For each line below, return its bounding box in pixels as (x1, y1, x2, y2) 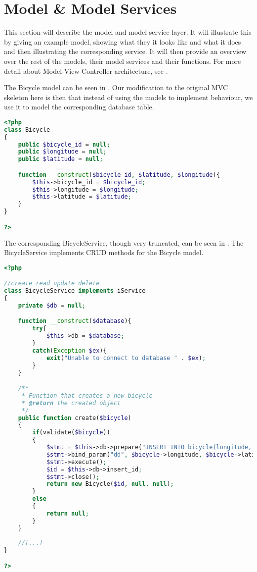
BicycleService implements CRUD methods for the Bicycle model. (4, 247, 204, 258)
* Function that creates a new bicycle (21, 392, 153, 399)
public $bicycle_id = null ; (18, 141, 110, 148)
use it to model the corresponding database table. (4, 102, 154, 112)
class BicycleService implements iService (4, 287, 146, 295)
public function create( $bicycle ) (18, 414, 131, 421)
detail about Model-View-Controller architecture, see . (4, 65, 168, 76)
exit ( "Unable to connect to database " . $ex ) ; (46, 354, 206, 362)
